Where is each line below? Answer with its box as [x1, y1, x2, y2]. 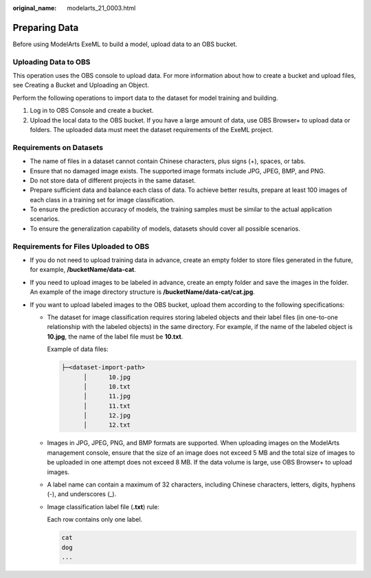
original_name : [12, 4, 57, 12]
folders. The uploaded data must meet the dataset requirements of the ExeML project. [30, 126, 273, 133]
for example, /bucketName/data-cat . [30, 266, 137, 274]
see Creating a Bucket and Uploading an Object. [12, 81, 149, 89]
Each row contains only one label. [47, 515, 143, 524]
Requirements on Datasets [12, 142, 103, 152]
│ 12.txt [83, 421, 131, 429]
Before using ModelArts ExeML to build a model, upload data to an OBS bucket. [12, 40, 238, 48]
